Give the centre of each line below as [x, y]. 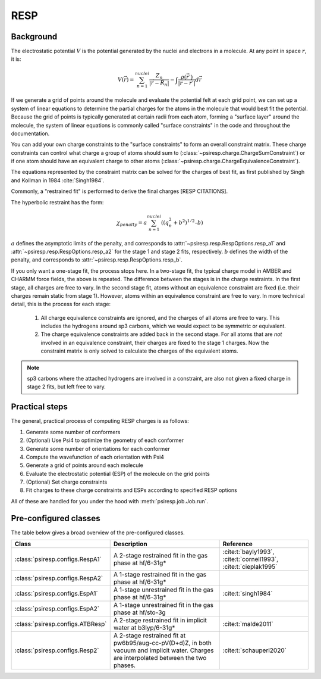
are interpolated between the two [160, 658]
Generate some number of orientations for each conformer [98, 448]
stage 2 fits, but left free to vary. [67, 387]
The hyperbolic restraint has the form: [57, 202]
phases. [125, 665]
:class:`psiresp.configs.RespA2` [59, 578]
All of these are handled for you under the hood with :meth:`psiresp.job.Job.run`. [109, 501]
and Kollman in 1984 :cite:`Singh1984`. [58, 180]
